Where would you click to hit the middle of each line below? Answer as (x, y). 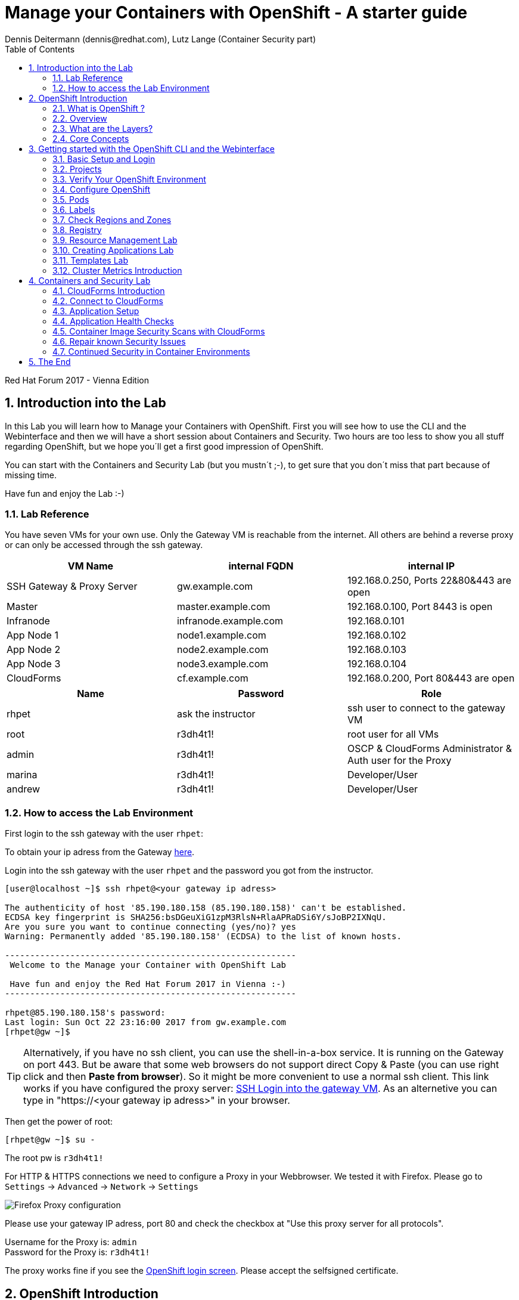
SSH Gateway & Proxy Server (72, 586)
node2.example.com (223, 650)
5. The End (50, 361)
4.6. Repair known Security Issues (119, 341)
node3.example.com (223, 664)
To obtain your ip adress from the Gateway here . (100, 852)
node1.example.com (221, 635)
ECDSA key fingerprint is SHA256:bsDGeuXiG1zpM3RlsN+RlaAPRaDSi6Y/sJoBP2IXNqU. (196, 917)
